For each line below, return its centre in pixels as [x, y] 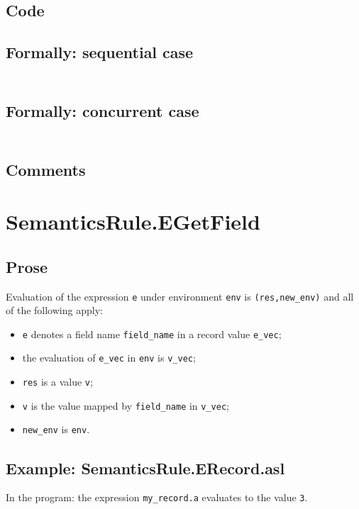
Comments [46, 169]
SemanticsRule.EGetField [133, 222]
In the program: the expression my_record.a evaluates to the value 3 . [157, 497]
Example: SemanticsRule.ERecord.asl [145, 468]
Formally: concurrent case [103, 110]
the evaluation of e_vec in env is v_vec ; [109, 358]
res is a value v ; [57, 382]
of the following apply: [54, 310]
